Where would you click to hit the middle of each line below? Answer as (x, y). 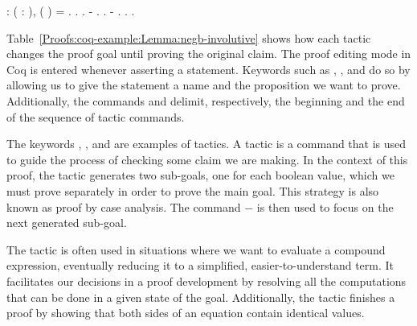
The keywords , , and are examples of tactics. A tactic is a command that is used (206, 144)
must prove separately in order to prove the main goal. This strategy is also (193, 190)
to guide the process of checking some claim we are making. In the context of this (207, 159)
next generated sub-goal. (67, 223)
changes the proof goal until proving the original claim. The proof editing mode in (209, 54)
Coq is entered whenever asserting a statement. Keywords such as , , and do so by (208, 69)
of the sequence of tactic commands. (96, 116)
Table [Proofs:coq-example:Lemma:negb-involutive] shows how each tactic (189, 37)
